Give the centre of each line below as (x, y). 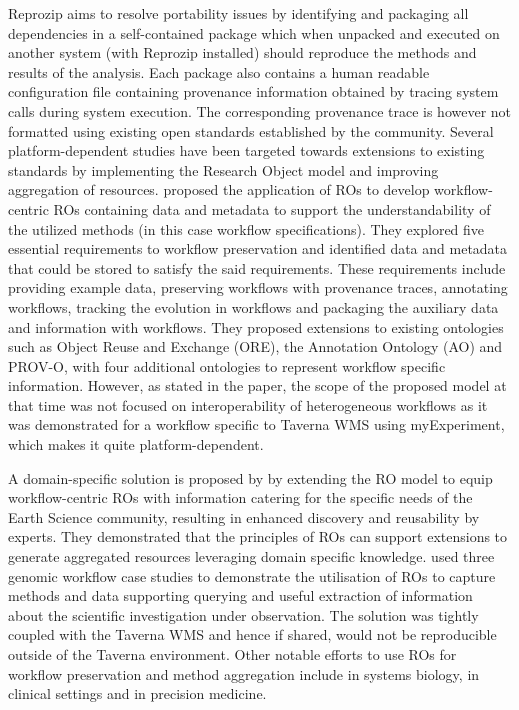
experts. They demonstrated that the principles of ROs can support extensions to (258, 536)
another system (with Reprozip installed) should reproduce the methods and (242, 52)
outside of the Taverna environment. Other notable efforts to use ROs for (232, 654)
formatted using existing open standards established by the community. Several (251, 130)
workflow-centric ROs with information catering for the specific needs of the (240, 497)
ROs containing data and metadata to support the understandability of (272, 208)
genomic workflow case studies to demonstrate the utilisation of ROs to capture (252, 575)
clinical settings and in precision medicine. (137, 693)
